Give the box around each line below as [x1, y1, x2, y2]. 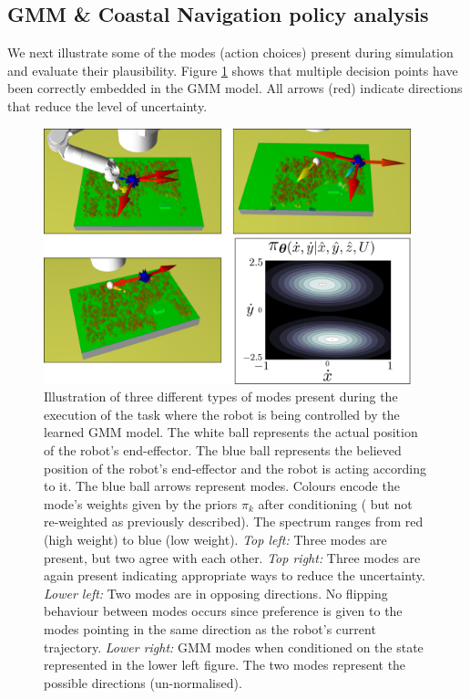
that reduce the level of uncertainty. [7, 96, 208, 115]
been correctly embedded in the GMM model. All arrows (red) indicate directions [7, 78, 463, 98]
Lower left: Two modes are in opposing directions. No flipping [44, 583, 388, 602]
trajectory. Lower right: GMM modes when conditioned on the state [44, 637, 424, 656]
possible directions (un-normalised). [44, 673, 242, 692]
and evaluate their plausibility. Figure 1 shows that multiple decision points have [7, 60, 458, 79]
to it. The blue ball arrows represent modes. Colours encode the [44, 476, 400, 496]
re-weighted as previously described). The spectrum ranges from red [44, 512, 424, 531]
